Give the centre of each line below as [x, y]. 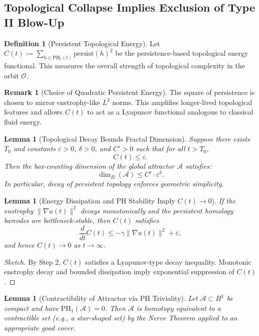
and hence [19, 244]
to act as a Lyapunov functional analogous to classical [170, 112]
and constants [34, 148]
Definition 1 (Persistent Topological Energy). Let [82, 43]
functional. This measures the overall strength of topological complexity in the [124, 66]
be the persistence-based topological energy [182, 53]
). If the [223, 201]
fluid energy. [23, 122]
